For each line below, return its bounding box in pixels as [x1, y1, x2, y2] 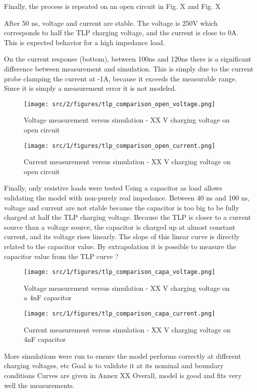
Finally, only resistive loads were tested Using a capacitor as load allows [4, 183, 222, 193]
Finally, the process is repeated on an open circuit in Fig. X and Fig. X [4, 1, 221, 11]
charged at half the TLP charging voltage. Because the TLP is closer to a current [4, 212, 251, 222]
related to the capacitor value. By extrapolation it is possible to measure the [4, 241, 236, 251]
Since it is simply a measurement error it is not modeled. [4, 83, 177, 93]
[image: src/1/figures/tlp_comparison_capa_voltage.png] [24, 268, 215, 276]
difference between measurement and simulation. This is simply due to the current [4, 63, 254, 73]
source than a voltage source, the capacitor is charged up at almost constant [4, 221, 236, 232]
